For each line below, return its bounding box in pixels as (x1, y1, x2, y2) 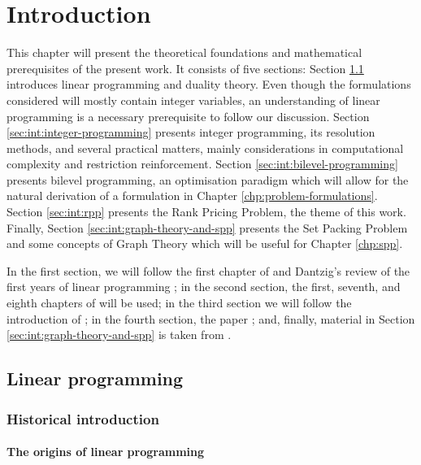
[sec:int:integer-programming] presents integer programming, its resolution (7, 124, 375, 141)
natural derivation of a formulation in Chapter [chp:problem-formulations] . (7, 187, 378, 204)
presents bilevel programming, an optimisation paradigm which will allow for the (7, 171, 409, 188)
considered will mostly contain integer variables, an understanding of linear (7, 91, 380, 108)
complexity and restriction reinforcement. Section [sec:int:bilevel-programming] (7, 155, 398, 172)
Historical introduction (7, 408, 159, 428)
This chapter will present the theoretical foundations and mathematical (7, 44, 362, 61)
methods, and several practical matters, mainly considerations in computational (7, 139, 404, 156)
